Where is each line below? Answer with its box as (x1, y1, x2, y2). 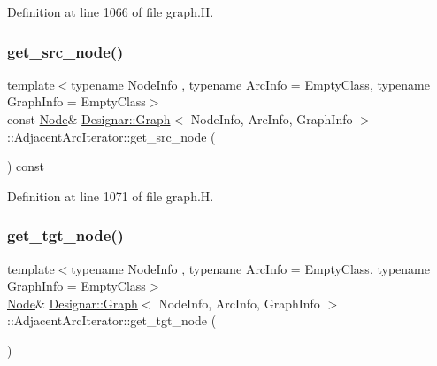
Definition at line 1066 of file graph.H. (7, 3, 214, 20)
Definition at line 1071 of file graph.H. (7, 186, 214, 205)
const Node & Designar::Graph (7, 110, 171, 128)
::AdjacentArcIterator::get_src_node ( (7, 127, 216, 145)
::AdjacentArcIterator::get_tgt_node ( (7, 311, 217, 330)
